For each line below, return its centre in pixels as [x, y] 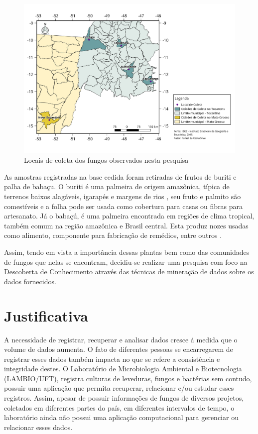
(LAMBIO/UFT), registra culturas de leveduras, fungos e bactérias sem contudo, [128, 378]
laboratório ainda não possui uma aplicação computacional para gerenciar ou [121, 417]
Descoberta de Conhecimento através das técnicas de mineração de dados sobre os [129, 271]
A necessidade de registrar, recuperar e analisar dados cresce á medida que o [121, 339]
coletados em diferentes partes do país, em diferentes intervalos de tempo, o [119, 407]
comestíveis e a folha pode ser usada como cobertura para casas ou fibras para [124, 206]
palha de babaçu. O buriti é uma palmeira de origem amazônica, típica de [117, 186]
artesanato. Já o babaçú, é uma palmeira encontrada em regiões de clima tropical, [129, 216]
